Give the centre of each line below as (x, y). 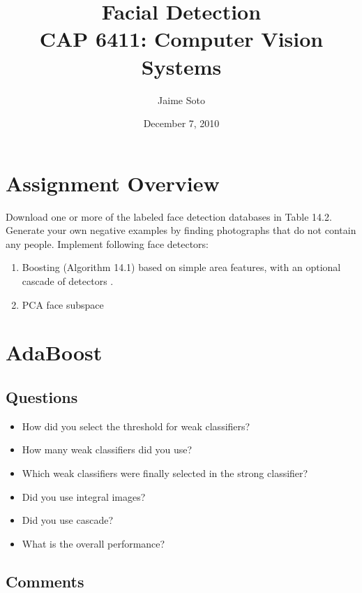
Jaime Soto (181, 100)
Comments (45, 581)
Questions (42, 396)
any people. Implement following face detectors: (107, 243)
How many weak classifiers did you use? (107, 449)
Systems (181, 66)
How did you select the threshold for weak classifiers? (136, 426)
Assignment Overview (113, 183)
